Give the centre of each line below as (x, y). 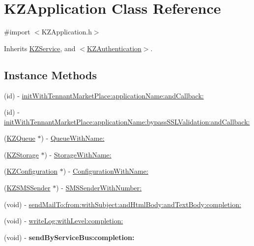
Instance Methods (50, 75)
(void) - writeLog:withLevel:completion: (64, 221)
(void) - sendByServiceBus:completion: (69, 237)
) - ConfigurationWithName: (106, 171)
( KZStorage (21, 154)
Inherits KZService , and (40, 48)
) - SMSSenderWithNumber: (99, 188)
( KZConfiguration (31, 171)
